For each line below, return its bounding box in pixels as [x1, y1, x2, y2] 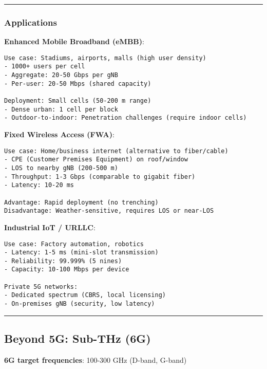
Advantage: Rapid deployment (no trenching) [4, 198, 159, 206]
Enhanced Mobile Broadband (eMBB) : [4, 36, 144, 47]
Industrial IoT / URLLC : [4, 222, 96, 232]
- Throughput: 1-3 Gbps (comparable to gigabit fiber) [4, 173, 196, 180]
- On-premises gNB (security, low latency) [4, 300, 155, 308]
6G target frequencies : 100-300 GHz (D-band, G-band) [4, 354, 187, 365]
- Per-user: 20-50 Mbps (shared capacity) [4, 80, 151, 87]
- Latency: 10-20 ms [4, 181, 74, 189]
